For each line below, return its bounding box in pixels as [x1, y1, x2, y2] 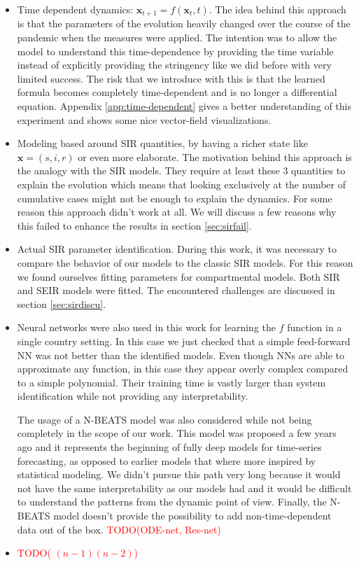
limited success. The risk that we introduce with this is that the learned [17, 71, 325, 85]
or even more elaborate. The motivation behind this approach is [78, 149, 352, 164]
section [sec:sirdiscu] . [17, 296, 106, 311]
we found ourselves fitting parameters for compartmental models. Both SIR [17, 269, 340, 284]
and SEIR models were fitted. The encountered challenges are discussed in [17, 283, 335, 298]
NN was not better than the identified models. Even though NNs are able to [17, 347, 344, 362]
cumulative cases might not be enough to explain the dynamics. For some [17, 190, 332, 205]
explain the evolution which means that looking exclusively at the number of [17, 176, 346, 191]
